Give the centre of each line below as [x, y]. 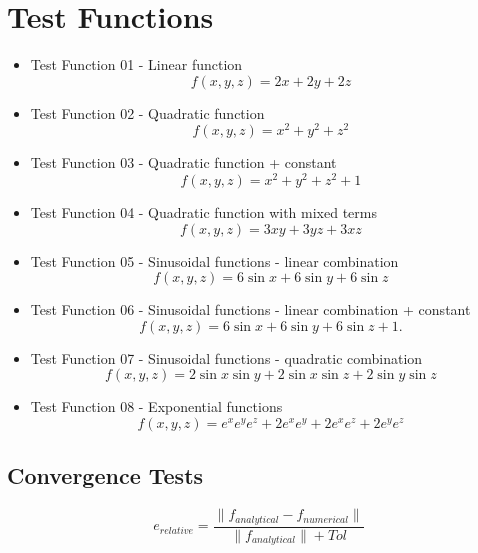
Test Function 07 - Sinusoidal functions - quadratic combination [226, 357]
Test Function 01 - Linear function [136, 64]
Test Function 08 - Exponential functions [156, 406]
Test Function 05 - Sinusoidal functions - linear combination [214, 260]
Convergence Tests [105, 475]
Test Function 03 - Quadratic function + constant [183, 162]
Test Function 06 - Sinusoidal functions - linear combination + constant [250, 309]
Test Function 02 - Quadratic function [147, 112]
